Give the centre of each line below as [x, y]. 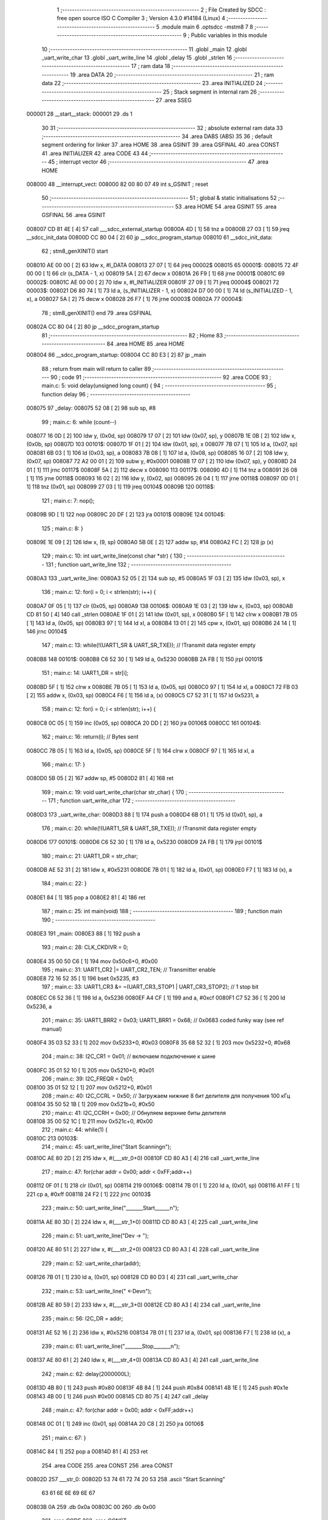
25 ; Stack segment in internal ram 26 [210, 92]
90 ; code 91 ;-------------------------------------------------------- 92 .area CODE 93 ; [161, 378]
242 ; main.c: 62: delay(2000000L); [86, 1373]
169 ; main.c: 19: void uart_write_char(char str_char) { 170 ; [114, 792]
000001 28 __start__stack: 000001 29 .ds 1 [80, 114]
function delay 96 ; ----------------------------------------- [116, 394]
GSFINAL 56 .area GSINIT [73, 215]
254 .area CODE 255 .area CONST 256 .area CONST [107, 1465]
